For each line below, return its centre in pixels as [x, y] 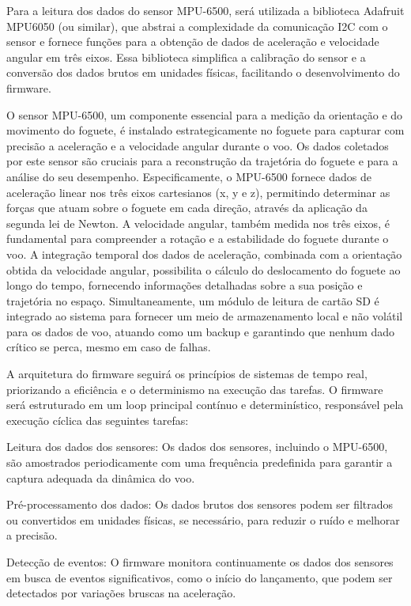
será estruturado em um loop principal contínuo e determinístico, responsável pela [205, 405]
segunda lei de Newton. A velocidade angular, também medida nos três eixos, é [198, 223]
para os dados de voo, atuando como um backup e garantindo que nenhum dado [201, 331]
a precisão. [32, 535]
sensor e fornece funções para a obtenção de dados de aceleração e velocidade [193, 42]
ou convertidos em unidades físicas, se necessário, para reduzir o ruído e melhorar [203, 519]
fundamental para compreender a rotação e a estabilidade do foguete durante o [198, 239]
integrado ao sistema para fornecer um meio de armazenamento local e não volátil [205, 316]
